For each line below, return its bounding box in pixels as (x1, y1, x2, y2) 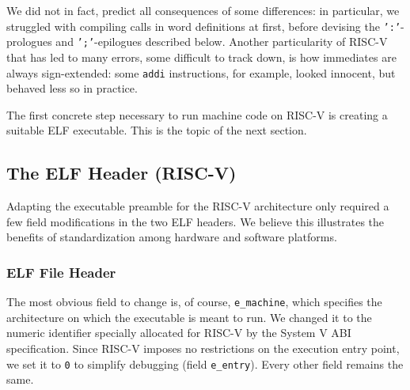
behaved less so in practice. (6, 80, 138, 97)
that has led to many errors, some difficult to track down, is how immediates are (6, 48, 397, 65)
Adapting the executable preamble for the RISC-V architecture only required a (6, 198, 389, 214)
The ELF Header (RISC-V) (6, 161, 237, 185)
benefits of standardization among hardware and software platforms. (6, 229, 337, 245)
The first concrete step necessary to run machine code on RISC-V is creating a (6, 106, 388, 123)
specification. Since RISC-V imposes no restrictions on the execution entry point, (6, 339, 400, 356)
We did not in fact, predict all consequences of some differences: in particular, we (6, 2, 400, 18)
